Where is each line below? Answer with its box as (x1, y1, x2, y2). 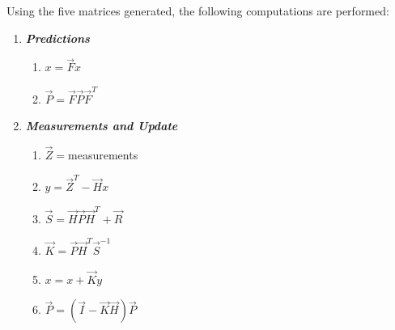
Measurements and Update (25, 117, 178, 134)
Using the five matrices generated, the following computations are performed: (6, 2, 389, 19)
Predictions (25, 29, 90, 46)
